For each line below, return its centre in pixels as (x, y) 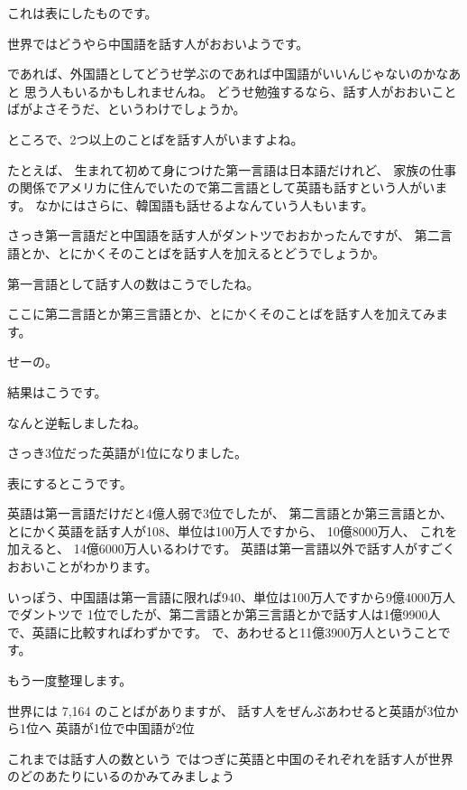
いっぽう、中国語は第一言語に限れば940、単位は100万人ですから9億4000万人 (231, 596)
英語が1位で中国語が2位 (125, 728)
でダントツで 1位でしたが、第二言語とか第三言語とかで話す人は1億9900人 (224, 614)
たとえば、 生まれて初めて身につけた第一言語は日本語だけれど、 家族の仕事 (232, 169)
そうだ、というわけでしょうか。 (151, 109)
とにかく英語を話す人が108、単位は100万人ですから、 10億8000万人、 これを (233, 530)
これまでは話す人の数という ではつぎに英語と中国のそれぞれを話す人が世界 (230, 758)
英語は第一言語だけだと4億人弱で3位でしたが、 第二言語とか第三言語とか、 (230, 513)
